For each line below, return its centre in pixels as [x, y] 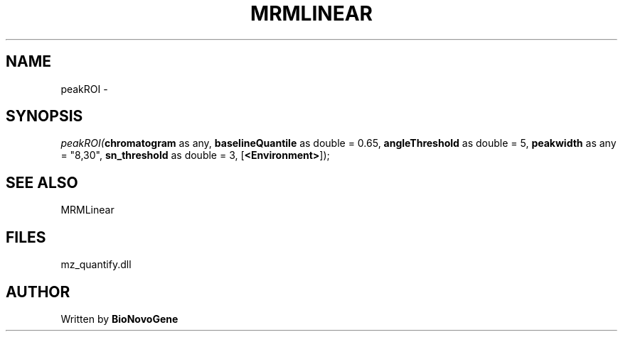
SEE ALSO [42, 182]
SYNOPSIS [44, 116]
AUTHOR [38, 292]
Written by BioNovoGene [119, 319]
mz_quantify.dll [96, 265]
